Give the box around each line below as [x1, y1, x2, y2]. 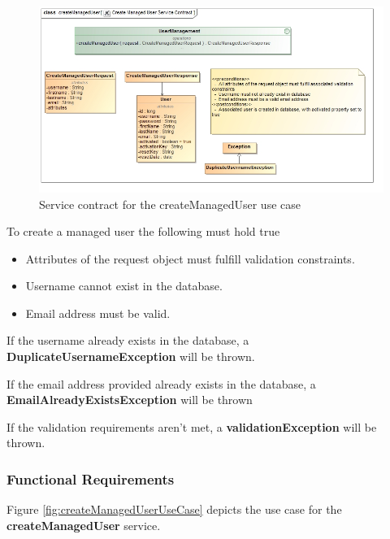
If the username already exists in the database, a [6, 332, 249, 349]
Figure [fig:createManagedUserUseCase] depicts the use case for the [6, 501, 342, 518]
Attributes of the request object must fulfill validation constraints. [25, 250, 355, 267]
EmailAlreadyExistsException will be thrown [6, 391, 253, 408]
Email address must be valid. [25, 304, 171, 321]
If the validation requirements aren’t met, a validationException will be [6, 418, 377, 435]
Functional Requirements [6, 468, 175, 489]
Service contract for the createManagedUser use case [39, 195, 301, 212]
